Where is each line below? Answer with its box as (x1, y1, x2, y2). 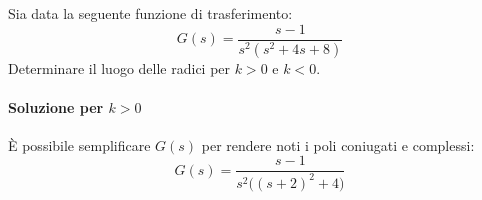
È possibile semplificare (8, 134, 151, 155)
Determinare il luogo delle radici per (8, 57, 231, 78)
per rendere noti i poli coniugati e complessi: (201, 134, 475, 155)
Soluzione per (8, 96, 104, 117)
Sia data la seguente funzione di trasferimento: (8, 3, 293, 23)
